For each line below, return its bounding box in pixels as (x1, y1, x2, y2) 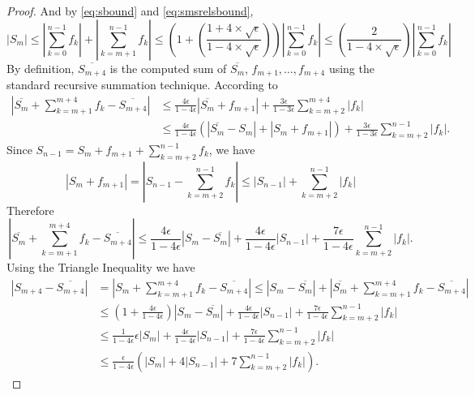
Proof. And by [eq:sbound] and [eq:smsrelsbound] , (6, 2, 254, 19)
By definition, (6, 59, 75, 76)
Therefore (6, 201, 54, 218)
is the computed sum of (109, 59, 227, 76)
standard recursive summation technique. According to (6, 76, 278, 93)
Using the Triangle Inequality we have (6, 259, 195, 276)
